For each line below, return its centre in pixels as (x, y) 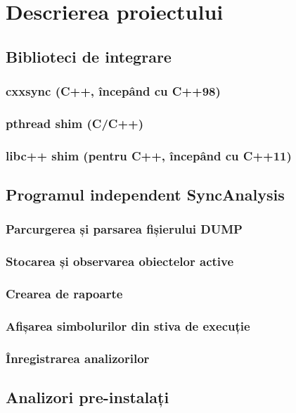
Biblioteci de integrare (89, 56)
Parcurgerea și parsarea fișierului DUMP (124, 229)
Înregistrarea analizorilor (78, 358)
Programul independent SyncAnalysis (145, 195)
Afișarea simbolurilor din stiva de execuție (128, 325)
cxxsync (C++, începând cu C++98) (113, 91)
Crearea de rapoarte (64, 294)
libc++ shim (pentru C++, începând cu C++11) (149, 155)
